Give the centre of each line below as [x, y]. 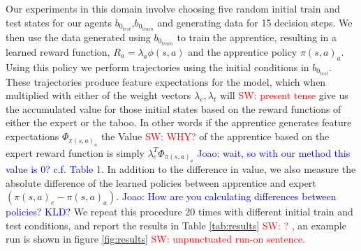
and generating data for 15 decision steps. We [255, 22]
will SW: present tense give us [284, 95]
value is [22, 168]
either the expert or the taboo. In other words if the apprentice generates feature [179, 122]
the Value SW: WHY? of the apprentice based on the [215, 136]
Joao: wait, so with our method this [274, 152]
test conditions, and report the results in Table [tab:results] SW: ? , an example [176, 225]
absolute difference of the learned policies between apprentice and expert [161, 182]
